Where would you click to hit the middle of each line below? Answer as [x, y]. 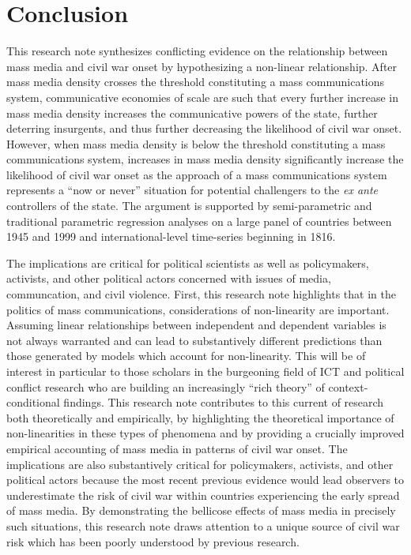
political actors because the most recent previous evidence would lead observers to [205, 480]
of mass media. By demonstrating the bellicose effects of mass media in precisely [201, 510]
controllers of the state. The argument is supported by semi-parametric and [189, 206]
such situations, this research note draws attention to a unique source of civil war [203, 525]
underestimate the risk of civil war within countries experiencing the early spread [203, 495]
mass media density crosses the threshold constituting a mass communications [196, 82]
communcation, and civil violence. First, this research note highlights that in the [201, 294]
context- [348, 386]
